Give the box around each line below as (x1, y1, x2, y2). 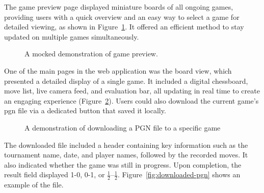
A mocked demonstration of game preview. (24, 48, 158, 59)
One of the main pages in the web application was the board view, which (4, 65, 232, 76)
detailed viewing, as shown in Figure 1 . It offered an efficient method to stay (4, 21, 244, 32)
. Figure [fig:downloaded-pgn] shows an (117, 169, 241, 180)
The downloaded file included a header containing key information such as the (4, 139, 248, 150)
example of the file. (4, 179, 64, 190)
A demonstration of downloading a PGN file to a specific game (24, 122, 221, 133)
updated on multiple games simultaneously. (4, 31, 139, 42)
